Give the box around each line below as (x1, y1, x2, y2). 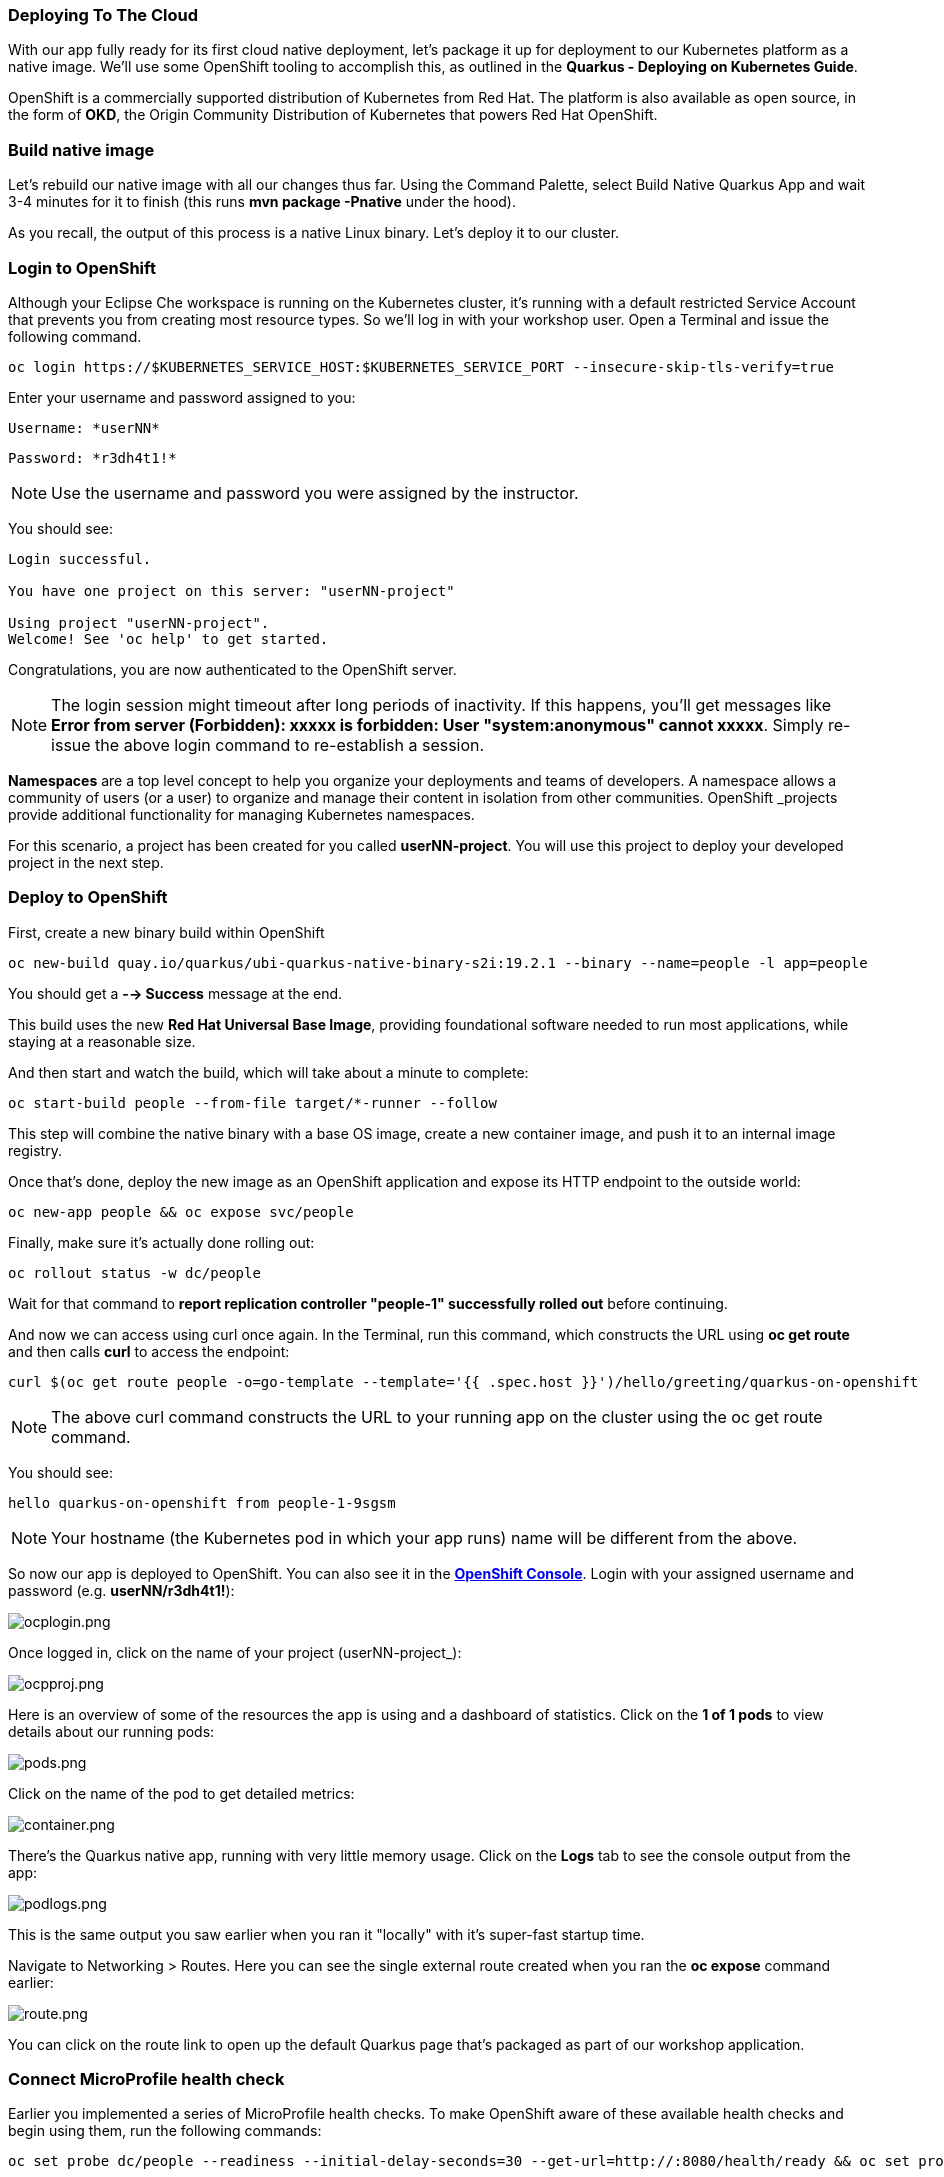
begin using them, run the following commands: (8, 2122, 322, 2140)
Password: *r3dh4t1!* (8, 449, 177, 466)
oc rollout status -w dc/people (8, 1264, 261, 1281)
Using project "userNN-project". (8, 614, 270, 631)
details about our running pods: (8, 1722, 215, 1740)
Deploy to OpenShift (8, 887, 168, 908)
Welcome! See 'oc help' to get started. (8, 630, 329, 647)
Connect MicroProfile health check (8, 2069, 285, 2089)
